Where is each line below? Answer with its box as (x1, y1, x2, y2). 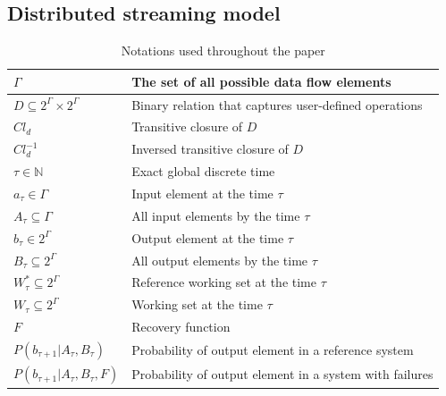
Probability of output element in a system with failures (131, 365, 433, 383)
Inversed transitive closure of (131, 139, 289, 158)
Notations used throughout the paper (121, 41, 325, 60)
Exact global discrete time (131, 162, 275, 181)
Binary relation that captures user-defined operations (131, 95, 423, 114)
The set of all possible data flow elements (131, 72, 391, 90)
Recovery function (131, 317, 231, 336)
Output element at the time (131, 228, 284, 247)
